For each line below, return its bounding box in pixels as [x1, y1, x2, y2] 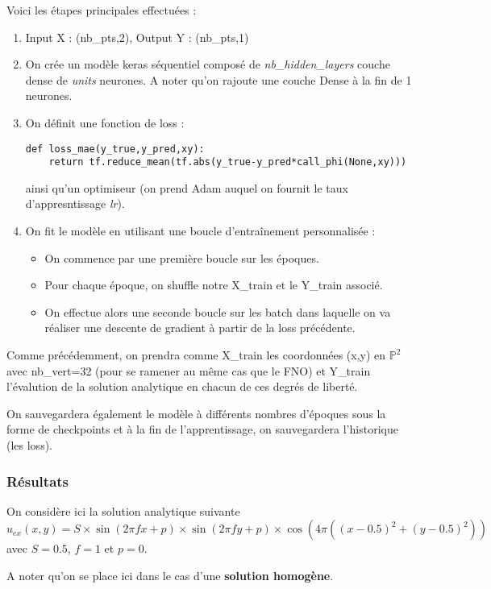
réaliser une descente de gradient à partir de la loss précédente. [44, 319, 356, 336]
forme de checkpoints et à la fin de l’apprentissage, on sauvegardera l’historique [6, 421, 398, 438]
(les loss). [6, 437, 52, 453]
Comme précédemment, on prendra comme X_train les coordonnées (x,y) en [6, 346, 386, 363]
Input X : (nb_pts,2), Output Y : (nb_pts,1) [25, 28, 249, 45]
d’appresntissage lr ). [25, 195, 125, 212]
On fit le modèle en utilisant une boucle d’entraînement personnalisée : [25, 222, 376, 239]
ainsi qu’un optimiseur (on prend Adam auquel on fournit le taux [25, 179, 348, 196]
